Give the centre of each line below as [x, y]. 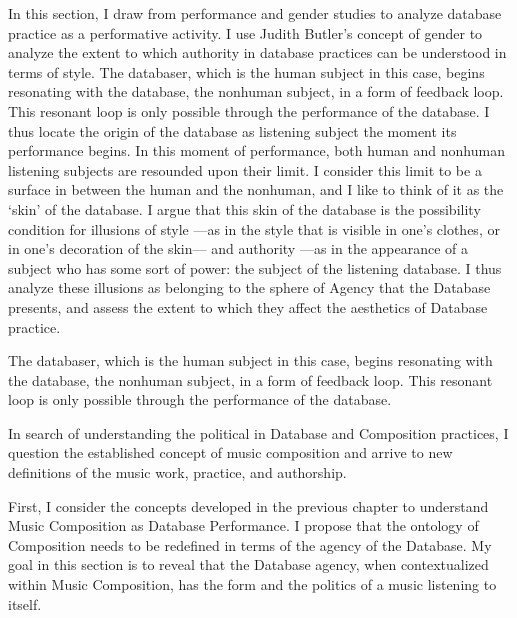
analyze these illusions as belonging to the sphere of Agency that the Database [249, 287]
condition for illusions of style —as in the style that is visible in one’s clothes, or [254, 228]
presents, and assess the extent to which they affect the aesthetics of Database [248, 306]
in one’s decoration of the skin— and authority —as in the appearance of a [238, 248]
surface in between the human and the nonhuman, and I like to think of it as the [256, 189]
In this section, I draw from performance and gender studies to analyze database [255, 13]
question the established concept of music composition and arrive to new [230, 452]
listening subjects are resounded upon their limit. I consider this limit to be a [245, 169]
